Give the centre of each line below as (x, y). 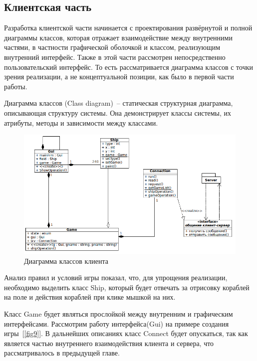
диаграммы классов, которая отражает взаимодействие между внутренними (118, 37)
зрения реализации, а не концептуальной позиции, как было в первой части (119, 77)
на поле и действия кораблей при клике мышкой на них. (90, 297)
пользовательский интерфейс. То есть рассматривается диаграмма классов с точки (128, 67)
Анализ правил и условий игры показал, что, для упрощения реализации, (116, 277)
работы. (16, 86)
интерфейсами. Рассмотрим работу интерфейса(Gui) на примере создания (117, 323)
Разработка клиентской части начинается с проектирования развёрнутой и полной (128, 28)
